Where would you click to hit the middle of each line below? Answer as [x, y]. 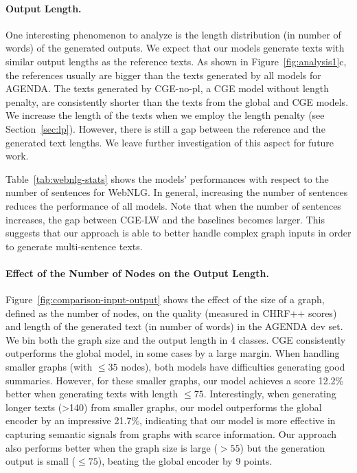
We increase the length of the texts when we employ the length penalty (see [165, 115]
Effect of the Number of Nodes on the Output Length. [137, 273]
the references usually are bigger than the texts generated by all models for [163, 75]
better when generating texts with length [92, 394]
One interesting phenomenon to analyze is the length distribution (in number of [173, 34]
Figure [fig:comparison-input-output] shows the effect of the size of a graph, [165, 299]
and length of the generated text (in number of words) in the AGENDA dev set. [174, 326]
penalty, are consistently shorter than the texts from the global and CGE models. [177, 101]
